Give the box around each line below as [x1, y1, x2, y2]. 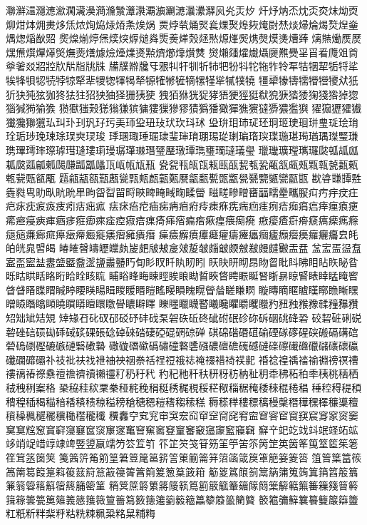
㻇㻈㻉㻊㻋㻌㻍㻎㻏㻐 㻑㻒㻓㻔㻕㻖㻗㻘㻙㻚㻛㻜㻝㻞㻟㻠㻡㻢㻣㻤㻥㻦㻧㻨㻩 [6, 128, 358, 143]
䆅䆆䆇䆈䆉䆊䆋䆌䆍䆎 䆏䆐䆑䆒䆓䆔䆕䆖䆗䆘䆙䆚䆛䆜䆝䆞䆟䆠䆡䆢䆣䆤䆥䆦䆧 [6, 408, 358, 423]
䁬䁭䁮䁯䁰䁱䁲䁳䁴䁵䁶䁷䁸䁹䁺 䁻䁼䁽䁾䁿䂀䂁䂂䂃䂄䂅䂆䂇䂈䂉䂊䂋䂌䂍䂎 [6, 296, 358, 311]
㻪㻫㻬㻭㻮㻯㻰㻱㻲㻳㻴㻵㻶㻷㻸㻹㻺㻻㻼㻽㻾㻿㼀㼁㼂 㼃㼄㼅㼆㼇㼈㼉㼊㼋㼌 [6, 142, 358, 157]
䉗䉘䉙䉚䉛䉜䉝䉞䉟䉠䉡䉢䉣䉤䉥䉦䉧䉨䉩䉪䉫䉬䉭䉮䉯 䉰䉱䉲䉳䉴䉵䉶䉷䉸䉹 [6, 491, 358, 506]
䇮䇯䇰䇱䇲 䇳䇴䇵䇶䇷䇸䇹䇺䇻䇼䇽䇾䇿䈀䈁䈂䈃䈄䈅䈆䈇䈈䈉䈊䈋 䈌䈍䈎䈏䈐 [6, 450, 362, 464]
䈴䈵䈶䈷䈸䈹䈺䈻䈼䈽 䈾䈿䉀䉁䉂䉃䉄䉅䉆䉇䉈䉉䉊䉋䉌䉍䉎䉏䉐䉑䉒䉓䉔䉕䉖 [6, 478, 358, 493]
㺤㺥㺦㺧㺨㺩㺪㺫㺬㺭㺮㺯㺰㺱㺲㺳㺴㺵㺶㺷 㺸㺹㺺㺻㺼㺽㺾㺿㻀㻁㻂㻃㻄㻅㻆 [6, 114, 358, 129]
